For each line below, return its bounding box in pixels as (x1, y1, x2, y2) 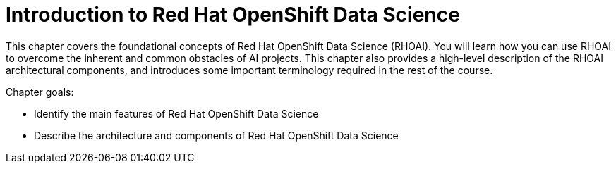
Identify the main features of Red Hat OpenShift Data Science (34, 107, 319, 120)
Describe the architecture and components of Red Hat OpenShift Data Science (34, 129, 399, 142)
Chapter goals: (6, 85, 74, 98)
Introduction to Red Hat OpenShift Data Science (6, 3, 460, 27)
